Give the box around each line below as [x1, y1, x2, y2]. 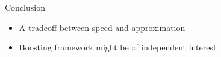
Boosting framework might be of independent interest [19, 41, 217, 53]
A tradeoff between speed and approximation [19, 21, 185, 33]
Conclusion [5, 1, 45, 13]
